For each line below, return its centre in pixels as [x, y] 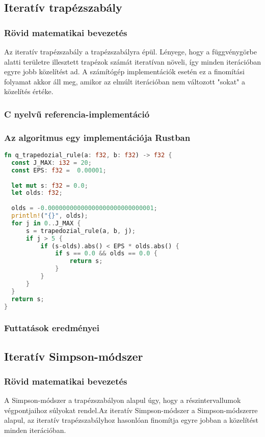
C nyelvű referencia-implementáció [77, 114]
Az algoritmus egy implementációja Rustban [97, 137]
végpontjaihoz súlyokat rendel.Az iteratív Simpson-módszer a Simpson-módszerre [131, 410]
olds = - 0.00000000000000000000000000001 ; [84, 208]
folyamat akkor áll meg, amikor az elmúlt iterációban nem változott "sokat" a [125, 81]
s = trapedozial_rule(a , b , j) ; [81, 231]
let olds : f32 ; [37, 193]
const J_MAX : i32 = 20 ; [51, 163]
